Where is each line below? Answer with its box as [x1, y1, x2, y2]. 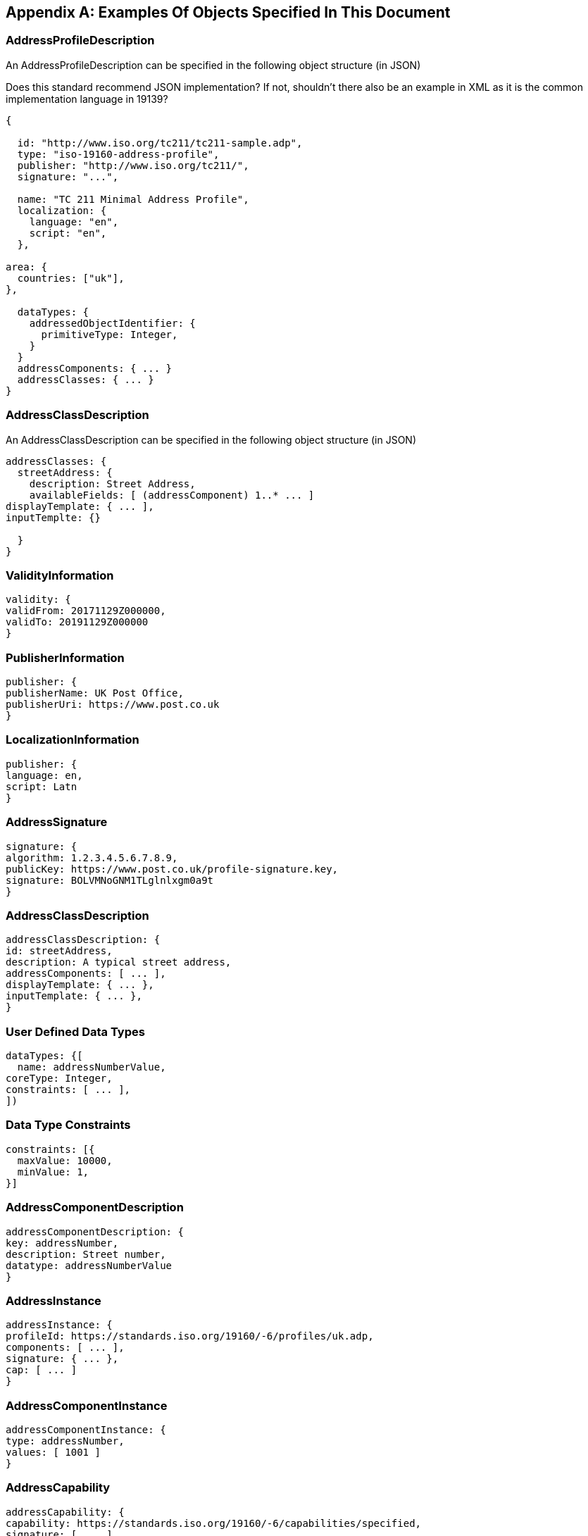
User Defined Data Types [6, 1024, 145, 1039]
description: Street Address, [29, 477, 196, 489]
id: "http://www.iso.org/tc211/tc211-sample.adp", [17, 137, 303, 149]
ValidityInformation [6, 568, 114, 582]
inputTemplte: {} [6, 511, 101, 523]
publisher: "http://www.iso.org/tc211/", [17, 159, 249, 171]
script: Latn [6, 780, 77, 792]
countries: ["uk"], [17, 272, 125, 284]
